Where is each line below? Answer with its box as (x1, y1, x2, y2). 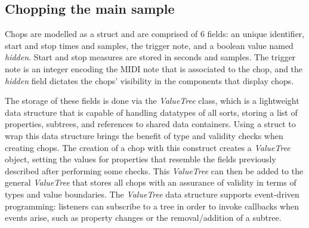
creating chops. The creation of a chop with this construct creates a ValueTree (5, 141, 291, 153)
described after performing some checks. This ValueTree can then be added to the (5, 164, 304, 177)
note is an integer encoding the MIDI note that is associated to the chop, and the (5, 62, 303, 75)
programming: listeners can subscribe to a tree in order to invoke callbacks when (5, 199, 299, 212)
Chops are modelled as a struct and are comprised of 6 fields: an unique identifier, (5, 27, 305, 40)
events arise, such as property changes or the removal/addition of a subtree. (5, 211, 282, 224)
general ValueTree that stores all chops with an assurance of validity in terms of (5, 176, 296, 189)
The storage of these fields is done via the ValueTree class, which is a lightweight (5, 94, 299, 107)
